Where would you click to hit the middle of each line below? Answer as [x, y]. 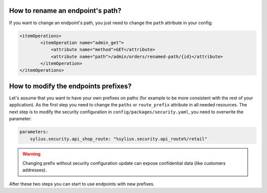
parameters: [34, 132]
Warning [31, 154]
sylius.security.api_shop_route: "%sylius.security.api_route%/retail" [119, 139]
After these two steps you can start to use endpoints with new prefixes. [82, 184]
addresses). [35, 170]
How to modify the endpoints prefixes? [70, 86]
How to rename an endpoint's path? [65, 11]
